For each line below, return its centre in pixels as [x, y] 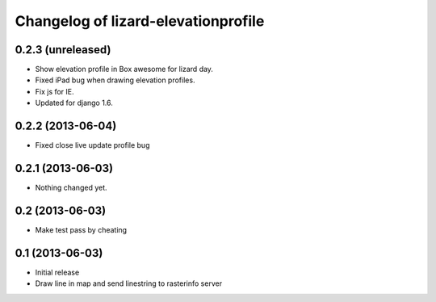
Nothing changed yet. [71, 188]
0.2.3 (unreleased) [63, 50]
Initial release [57, 272]
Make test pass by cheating [81, 229]
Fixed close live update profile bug [92, 145]
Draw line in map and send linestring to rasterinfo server [128, 283]
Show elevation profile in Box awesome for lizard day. [124, 69]
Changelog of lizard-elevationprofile [140, 21]
